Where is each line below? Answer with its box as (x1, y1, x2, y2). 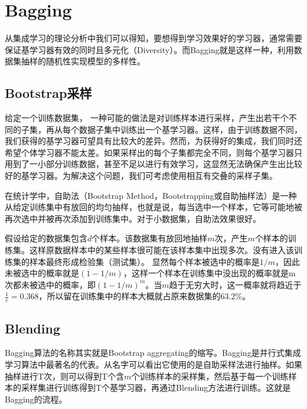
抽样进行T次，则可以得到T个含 (5, 369, 125, 382)
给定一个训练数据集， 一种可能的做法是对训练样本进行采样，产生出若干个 (5, 112, 289, 124)
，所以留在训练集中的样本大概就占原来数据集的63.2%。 (38, 290, 251, 302)
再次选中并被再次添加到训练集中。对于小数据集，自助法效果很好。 (5, 212, 261, 224)
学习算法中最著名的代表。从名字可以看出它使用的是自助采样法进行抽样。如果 (5, 358, 302, 371)
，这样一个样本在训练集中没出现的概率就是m (123, 267, 296, 279)
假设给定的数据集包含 (5, 232, 87, 244)
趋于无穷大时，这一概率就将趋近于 (169, 278, 302, 290)
